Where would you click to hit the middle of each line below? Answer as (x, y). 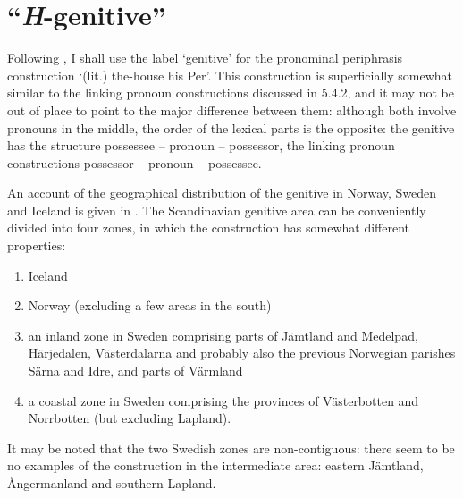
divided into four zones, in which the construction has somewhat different (208, 228)
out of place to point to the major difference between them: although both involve (232, 110)
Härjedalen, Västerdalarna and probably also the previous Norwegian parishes (242, 353)
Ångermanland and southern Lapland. (112, 483)
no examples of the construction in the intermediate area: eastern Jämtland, (215, 465)
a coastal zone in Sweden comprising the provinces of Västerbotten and (223, 400)
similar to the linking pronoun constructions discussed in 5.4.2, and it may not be (231, 93)
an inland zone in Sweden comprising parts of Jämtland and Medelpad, (223, 335)
